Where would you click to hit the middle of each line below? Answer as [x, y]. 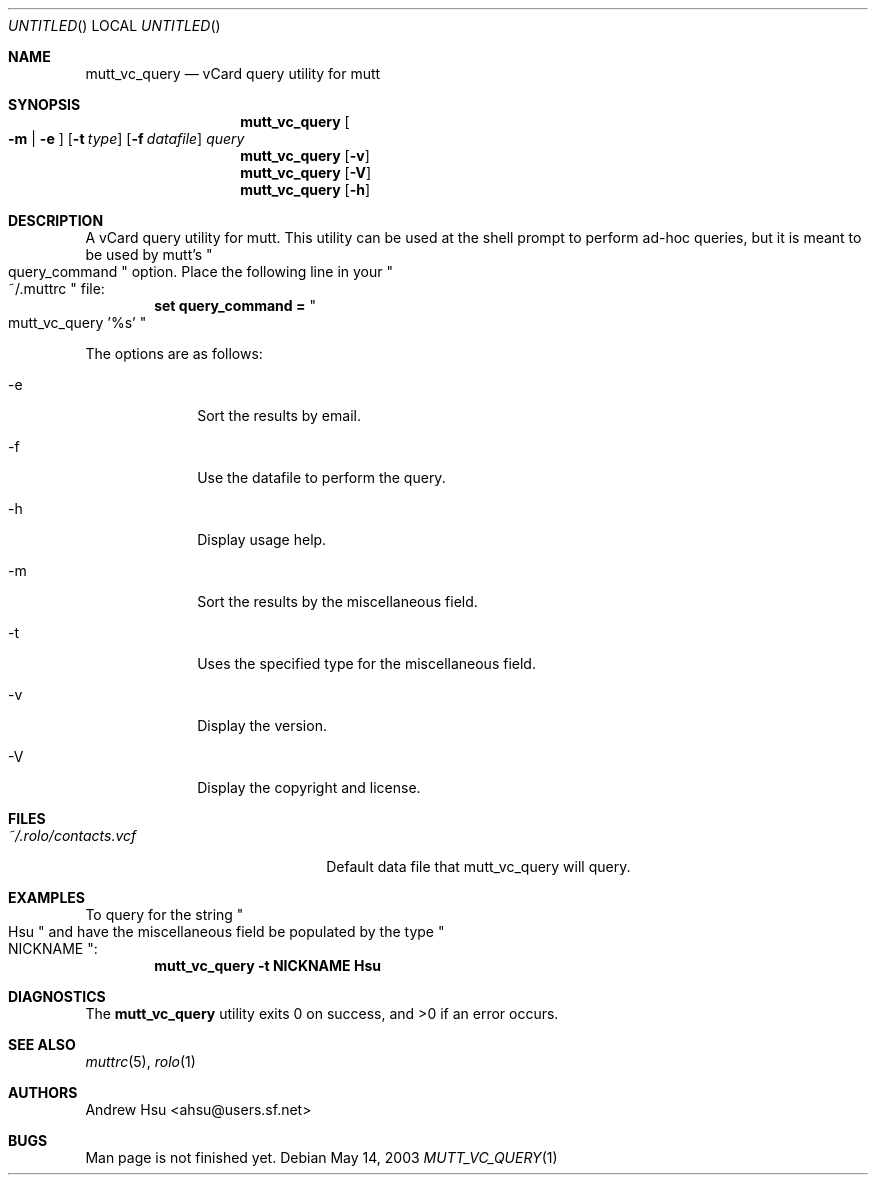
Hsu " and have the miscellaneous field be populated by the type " [226, 931]
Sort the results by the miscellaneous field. [337, 601]
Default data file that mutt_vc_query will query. [478, 866]
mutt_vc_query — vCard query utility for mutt [233, 73]
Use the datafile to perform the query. [321, 477]
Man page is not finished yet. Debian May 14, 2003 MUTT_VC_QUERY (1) [321, 1157]
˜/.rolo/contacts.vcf [72, 835]
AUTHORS [43, 1092]
